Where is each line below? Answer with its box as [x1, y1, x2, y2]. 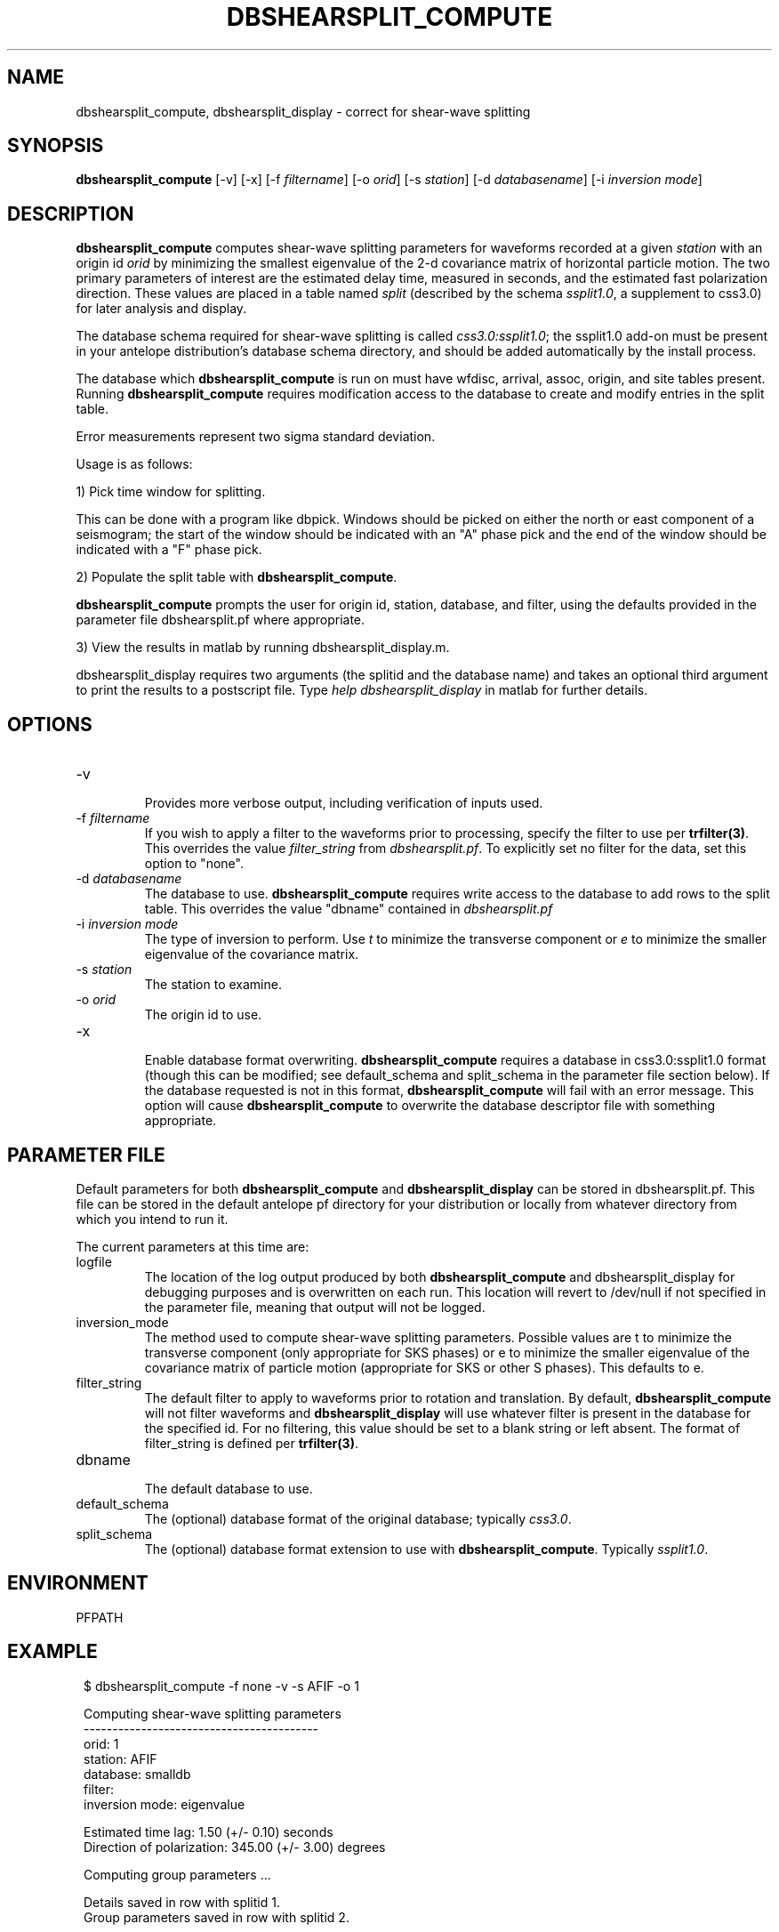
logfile [76, 1253, 112, 1269]
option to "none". [144, 856, 244, 872]
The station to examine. [144, 977, 282, 993]
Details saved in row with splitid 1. [84, 1894, 280, 1910]
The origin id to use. [144, 1007, 262, 1023]
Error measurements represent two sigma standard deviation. [76, 429, 436, 445]
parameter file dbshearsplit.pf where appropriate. [76, 612, 365, 628]
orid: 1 [84, 1735, 119, 1751]
